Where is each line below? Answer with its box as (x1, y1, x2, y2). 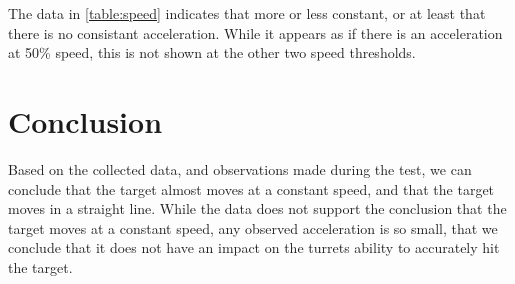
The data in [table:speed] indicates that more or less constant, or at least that (8, 3, 486, 23)
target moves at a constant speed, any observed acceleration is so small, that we (8, 217, 498, 238)
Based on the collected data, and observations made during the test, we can (8, 158, 472, 179)
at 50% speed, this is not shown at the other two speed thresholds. (8, 42, 416, 63)
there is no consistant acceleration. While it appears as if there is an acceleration (8, 22, 503, 43)
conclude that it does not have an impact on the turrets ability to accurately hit (8, 237, 500, 258)
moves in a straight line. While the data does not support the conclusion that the (8, 198, 507, 219)
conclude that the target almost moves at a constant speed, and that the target (8, 178, 495, 199)
